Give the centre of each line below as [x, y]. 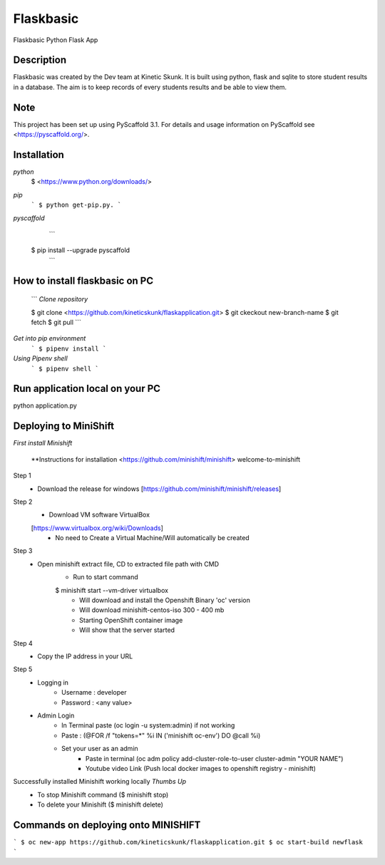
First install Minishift [43, 443]
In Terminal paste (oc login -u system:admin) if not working [148, 725]
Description [40, 60]
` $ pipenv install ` [69, 348]
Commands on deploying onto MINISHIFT [107, 825]
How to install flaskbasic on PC [83, 280]
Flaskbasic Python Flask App [56, 40]
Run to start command [106, 577]
